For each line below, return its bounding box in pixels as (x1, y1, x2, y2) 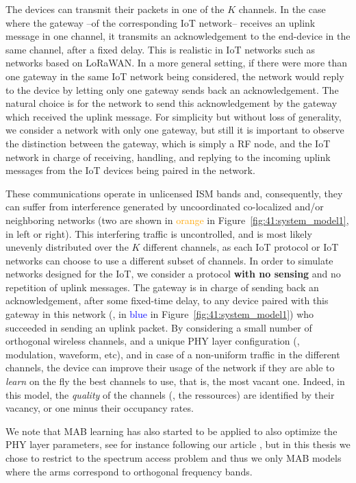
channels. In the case (238, 2, 326, 16)
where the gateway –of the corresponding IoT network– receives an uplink (5, 15, 316, 29)
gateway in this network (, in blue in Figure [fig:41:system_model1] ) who (5, 307, 314, 321)
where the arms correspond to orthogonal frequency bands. (5, 464, 253, 478)
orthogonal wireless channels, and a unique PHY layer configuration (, (5, 334, 300, 348)
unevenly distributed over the (5, 240, 129, 254)
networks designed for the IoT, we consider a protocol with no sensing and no (5, 267, 341, 281)
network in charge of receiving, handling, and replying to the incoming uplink (5, 149, 331, 164)
